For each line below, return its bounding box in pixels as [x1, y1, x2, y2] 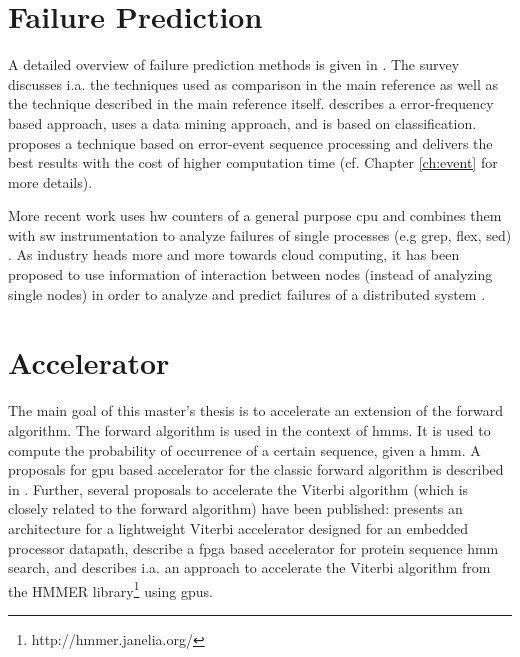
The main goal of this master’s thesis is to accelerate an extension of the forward [8, 400, 503, 421]
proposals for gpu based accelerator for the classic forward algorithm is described [8, 459, 504, 480]
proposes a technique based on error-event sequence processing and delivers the [8, 132, 493, 153]
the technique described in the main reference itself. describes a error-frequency [8, 93, 494, 114]
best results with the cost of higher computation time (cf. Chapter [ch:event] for [8, 152, 498, 173]
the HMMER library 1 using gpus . [8, 577, 213, 601]
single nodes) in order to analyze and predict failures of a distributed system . [8, 283, 486, 304]
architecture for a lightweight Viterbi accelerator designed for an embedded [8, 517, 469, 538]
